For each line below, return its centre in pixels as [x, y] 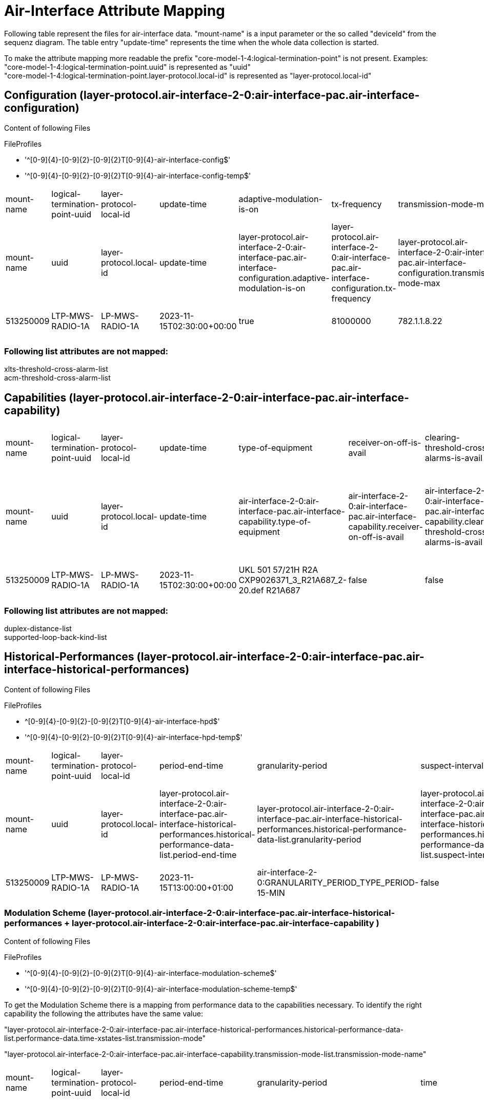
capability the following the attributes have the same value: [104, 1013]
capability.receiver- [386, 527]
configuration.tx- [364, 288]
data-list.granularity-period [309, 839]
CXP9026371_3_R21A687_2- [293, 580]
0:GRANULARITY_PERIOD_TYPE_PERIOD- [338, 882]
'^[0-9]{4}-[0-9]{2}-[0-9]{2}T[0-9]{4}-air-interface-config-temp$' [138, 175]
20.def [251, 590]
